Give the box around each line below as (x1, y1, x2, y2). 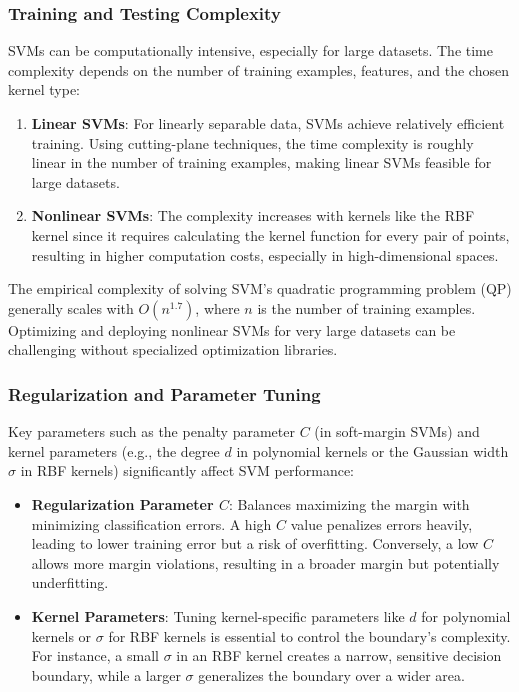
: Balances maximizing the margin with (229, 493, 470, 514)
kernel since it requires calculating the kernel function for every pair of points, (31, 224, 510, 245)
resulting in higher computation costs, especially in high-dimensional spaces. (31, 244, 499, 265)
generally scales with (8, 297, 134, 318)
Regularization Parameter (31, 493, 214, 514)
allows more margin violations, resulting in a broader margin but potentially (31, 552, 500, 573)
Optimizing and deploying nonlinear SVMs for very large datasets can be (8, 319, 456, 340)
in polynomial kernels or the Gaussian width (236, 440, 509, 461)
